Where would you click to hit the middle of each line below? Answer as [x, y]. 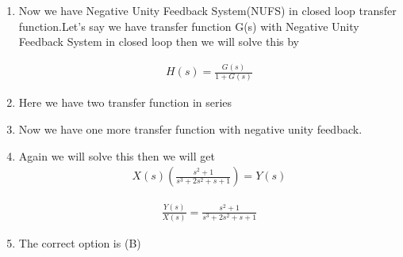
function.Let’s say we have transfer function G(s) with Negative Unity [189, 26]
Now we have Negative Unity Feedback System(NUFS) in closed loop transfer [207, 10]
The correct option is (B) [80, 242]
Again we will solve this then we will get [117, 155]
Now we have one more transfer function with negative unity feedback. [190, 129]
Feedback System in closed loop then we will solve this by [159, 42]
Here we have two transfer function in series [125, 102]
